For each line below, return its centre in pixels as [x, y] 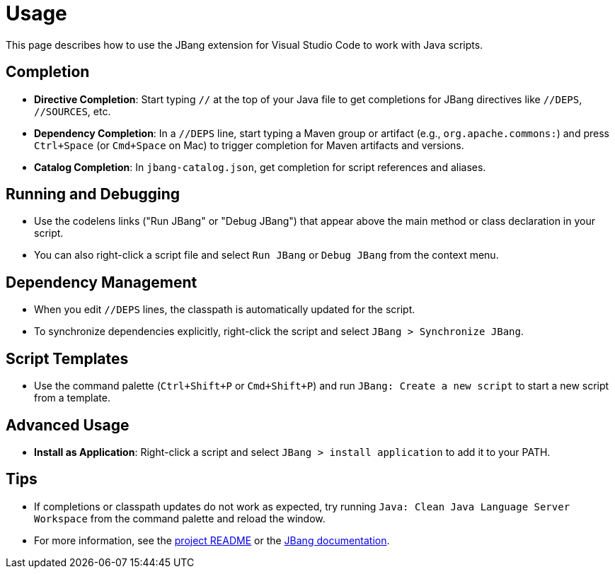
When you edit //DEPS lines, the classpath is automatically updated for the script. [225, 310]
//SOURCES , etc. [73, 111]
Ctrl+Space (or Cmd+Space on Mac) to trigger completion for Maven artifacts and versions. [249, 145]
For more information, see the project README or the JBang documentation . [212, 540]
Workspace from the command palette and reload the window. [180, 518]
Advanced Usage [68, 425]
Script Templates [67, 358]
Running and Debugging [93, 194]
